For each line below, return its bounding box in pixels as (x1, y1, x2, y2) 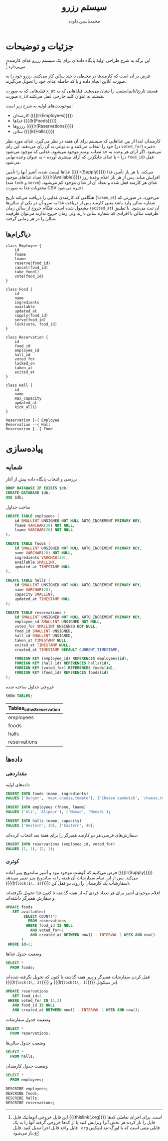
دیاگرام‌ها (5, 230, 31, 238)
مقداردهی (5, 770, 27, 777)
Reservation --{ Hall (5, 422, 51, 427)
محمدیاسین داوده (68, 18, 100, 24)
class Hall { (5, 383, 33, 388)
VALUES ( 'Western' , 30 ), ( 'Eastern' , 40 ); (5, 823, 95, 828)
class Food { (5, 287, 33, 292)
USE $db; (5, 495, 24, 500)
